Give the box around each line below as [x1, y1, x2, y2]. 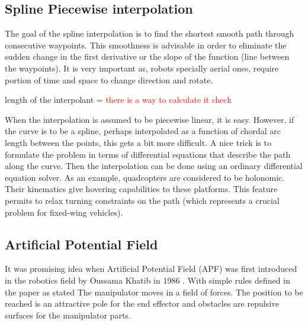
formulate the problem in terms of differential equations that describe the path [5, 148, 291, 160]
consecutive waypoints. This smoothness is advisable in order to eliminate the [5, 38, 287, 51]
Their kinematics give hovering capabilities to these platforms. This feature [5, 183, 278, 195]
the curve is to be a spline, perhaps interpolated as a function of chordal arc [5, 125, 281, 137]
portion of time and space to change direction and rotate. [5, 73, 213, 86]
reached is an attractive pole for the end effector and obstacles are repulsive [5, 297, 280, 310]
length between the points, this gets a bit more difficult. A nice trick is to [5, 136, 271, 148]
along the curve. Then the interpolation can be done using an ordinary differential [5, 160, 303, 172]
